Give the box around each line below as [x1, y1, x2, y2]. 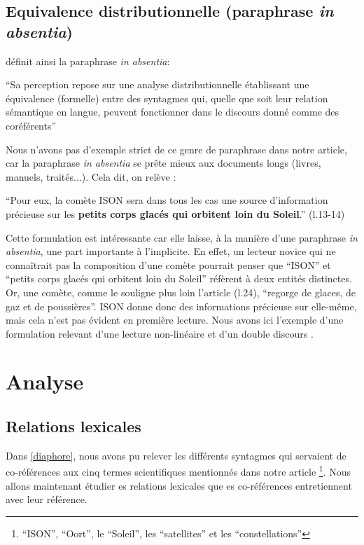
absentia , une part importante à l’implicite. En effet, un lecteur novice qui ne [6, 244, 336, 258]
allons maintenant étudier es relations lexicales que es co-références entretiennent [6, 478, 352, 492]
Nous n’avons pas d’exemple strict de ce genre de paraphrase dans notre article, [6, 142, 347, 156]
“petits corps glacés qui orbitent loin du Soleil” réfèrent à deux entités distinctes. [6, 271, 352, 286]
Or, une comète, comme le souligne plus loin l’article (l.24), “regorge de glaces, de [6, 284, 356, 299]
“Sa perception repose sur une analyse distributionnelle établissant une [6, 77, 309, 92]
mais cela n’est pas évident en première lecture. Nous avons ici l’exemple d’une [6, 312, 344, 327]
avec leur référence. [6, 492, 87, 506]
